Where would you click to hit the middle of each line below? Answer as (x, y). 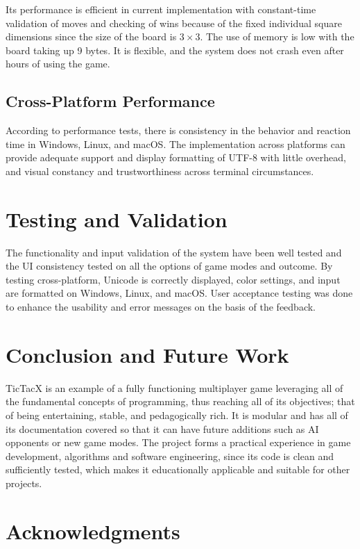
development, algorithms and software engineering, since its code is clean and (170, 456)
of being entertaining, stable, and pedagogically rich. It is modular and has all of (177, 415)
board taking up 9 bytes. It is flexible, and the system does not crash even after (175, 50)
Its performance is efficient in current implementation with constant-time (161, 9)
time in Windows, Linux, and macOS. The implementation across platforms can (175, 144)
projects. (24, 483)
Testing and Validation (117, 219)
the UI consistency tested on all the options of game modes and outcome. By (169, 266)
